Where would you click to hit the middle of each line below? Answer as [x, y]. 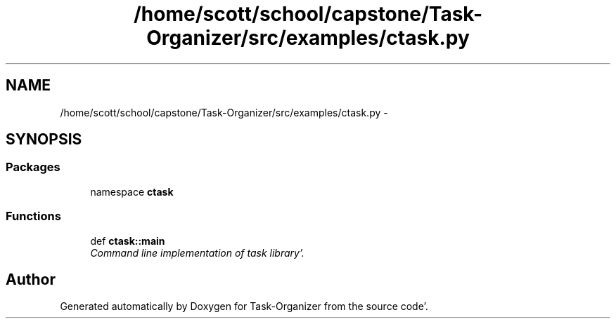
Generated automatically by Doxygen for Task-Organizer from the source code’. [244, 306]
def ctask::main [128, 241]
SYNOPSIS [44, 140]
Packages [33, 167]
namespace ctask [132, 191]
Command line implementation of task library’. [197, 252]
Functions [33, 216]
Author [31, 279]
